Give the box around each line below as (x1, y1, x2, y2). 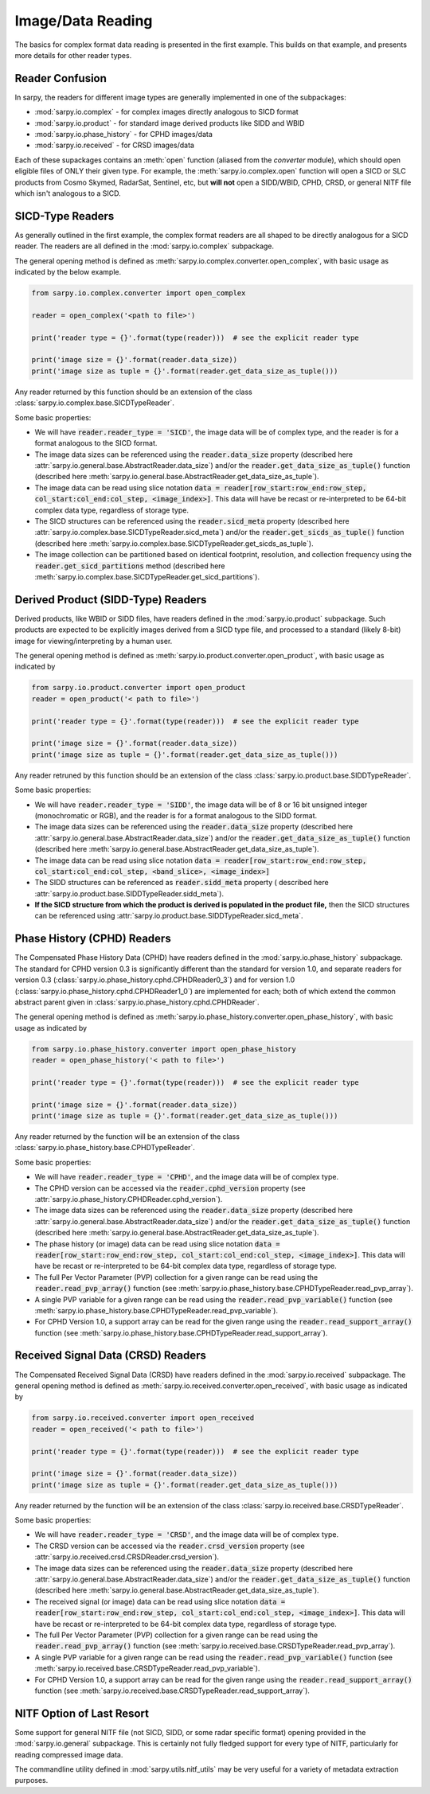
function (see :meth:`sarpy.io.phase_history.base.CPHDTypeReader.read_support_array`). (34, 1328, 328, 1337)
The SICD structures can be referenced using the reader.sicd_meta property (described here (34, 517, 350, 526)
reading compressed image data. (14, 1749, 123, 1759)
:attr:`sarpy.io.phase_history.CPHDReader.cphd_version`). (34, 1194, 223, 1203)
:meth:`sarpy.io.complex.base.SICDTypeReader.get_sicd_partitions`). (34, 572, 260, 581)
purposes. (14, 1776, 49, 1785)
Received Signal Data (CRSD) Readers (14, 1349, 207, 1363)
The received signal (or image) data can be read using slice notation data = (34, 1597, 286, 1606)
